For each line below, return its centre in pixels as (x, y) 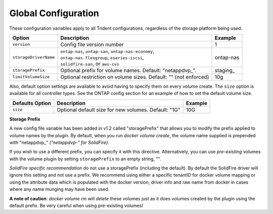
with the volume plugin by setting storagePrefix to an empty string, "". (85, 158)
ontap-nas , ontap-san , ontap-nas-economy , (107, 51)
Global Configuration (54, 13)
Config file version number (92, 44)
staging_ (225, 70)
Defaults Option (32, 103)
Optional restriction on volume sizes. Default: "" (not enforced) (135, 77)
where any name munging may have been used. (59, 189)
